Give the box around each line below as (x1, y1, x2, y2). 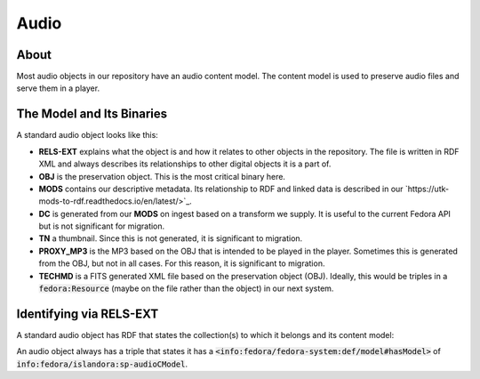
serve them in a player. (16, 83, 100, 93)
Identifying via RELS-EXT (16, 306, 159, 321)
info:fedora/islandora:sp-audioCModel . (16, 359, 188, 369)
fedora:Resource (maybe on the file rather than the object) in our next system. (38, 283, 334, 294)
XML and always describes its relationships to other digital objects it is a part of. (38, 158, 332, 169)
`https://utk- (404, 183, 449, 194)
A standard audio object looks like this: (16, 130, 159, 141)
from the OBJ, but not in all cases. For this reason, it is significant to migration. (38, 258, 325, 269)
